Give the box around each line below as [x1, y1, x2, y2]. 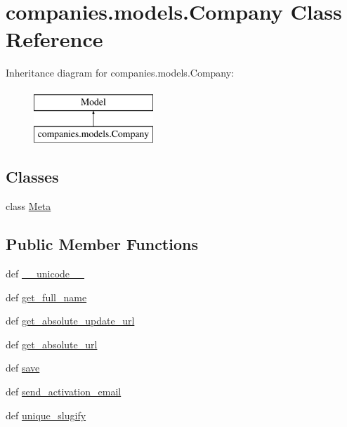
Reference [6, 25, 103, 53]
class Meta [6, 199, 51, 213]
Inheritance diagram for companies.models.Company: [6, 65, 235, 80]
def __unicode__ [6, 266, 85, 281]
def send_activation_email [6, 384, 122, 399]
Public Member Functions [6, 233, 198, 255]
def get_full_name [6, 289, 87, 304]
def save [6, 360, 40, 375]
